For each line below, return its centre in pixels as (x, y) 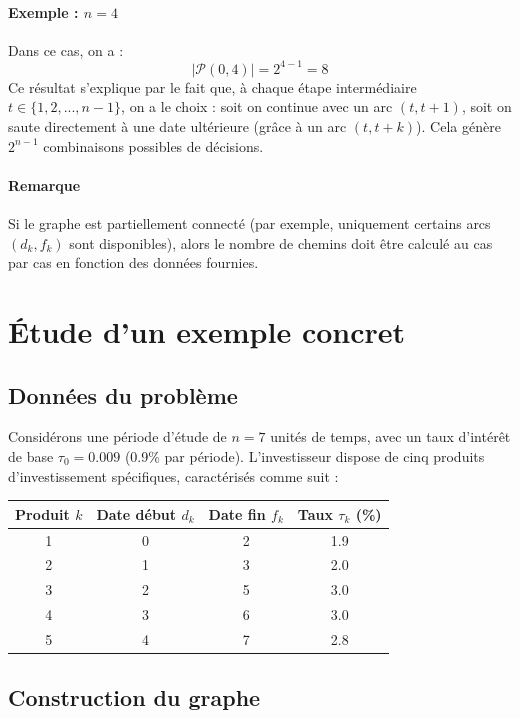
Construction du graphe (134, 697)
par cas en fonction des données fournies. (133, 262)
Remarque (44, 184)
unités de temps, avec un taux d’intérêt (390, 436)
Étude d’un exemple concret (207, 331)
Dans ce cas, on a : (66, 49)
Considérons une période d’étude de (117, 436)
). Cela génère (458, 126)
